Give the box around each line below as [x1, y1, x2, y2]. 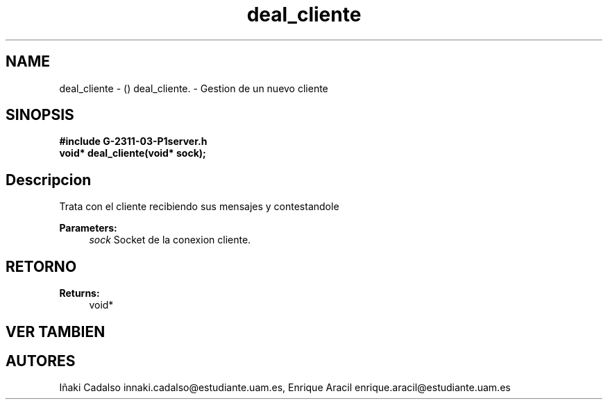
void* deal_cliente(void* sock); [59, 147, 206, 160]
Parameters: [59, 222, 117, 234]
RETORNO [6, 257, 77, 275]
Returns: [59, 287, 100, 300]
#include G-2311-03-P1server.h [59, 135, 208, 148]
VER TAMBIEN [6, 322, 105, 341]
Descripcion [6, 171, 92, 189]
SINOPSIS [6, 106, 74, 124]
